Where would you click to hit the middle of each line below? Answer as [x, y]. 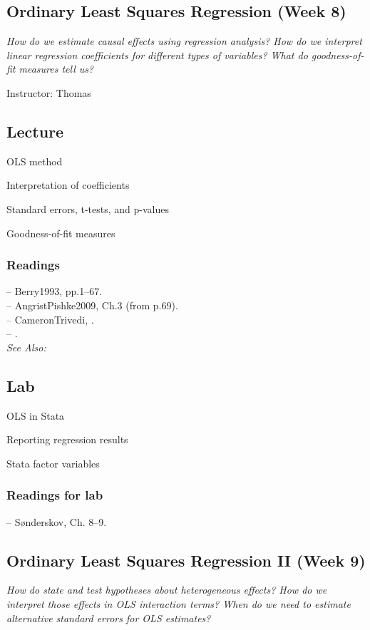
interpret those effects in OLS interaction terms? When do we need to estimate [179, 603]
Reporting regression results [67, 439]
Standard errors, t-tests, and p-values [88, 208]
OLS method [35, 161]
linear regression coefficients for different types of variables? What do [157, 55]
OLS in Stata [36, 415]
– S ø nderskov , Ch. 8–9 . [57, 521]
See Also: [26, 347]
